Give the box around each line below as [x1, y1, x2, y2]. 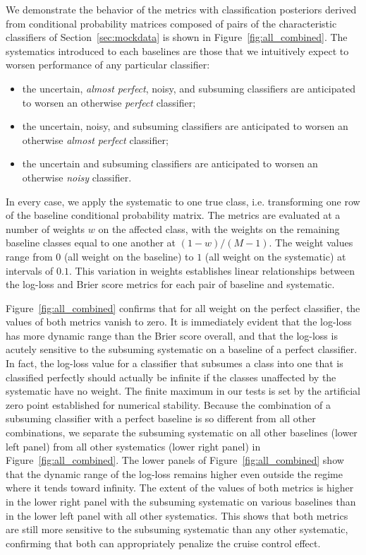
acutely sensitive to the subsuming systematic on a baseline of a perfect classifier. [6, 342, 358, 357]
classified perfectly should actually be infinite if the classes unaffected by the [6, 369, 336, 384]
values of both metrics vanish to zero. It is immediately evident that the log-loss [6, 314, 352, 329]
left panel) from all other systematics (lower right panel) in [6, 438, 261, 453]
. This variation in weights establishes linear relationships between [68, 263, 355, 277]
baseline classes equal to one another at [6, 235, 176, 250]
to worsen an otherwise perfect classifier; [22, 95, 196, 109]
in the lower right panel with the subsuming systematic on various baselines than [6, 494, 356, 508]
